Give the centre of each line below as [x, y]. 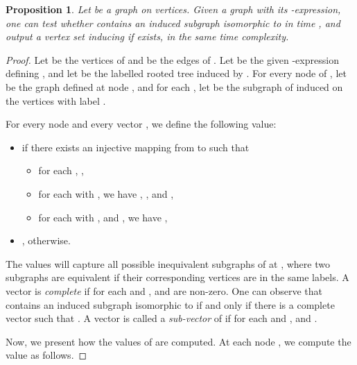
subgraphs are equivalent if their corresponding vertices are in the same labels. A [177, 277]
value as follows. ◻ [46, 355]
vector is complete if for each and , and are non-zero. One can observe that [164, 290]
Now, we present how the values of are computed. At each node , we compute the [178, 341]
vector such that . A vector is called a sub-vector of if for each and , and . [162, 318]
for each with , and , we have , [103, 217]
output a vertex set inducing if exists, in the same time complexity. [147, 36]
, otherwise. [46, 240]
